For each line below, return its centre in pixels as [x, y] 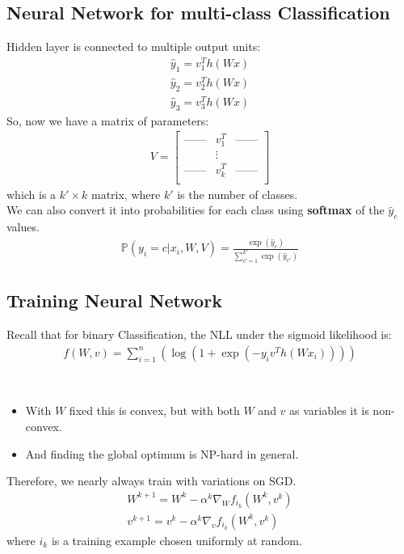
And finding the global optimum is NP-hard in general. [162, 453]
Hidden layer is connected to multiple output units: [134, 47]
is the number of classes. [238, 194]
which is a [32, 194]
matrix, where [126, 194]
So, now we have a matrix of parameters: [108, 120]
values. [23, 227]
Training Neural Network [114, 300]
